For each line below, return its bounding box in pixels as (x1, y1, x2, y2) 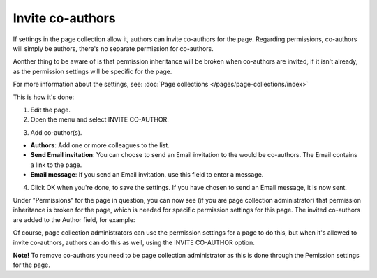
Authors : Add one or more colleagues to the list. (30, 141, 170, 149)
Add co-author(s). (30, 128, 82, 136)
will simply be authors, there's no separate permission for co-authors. (13, 44, 214, 52)
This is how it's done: (13, 93, 75, 101)
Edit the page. (30, 105, 71, 114)
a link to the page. (30, 161, 82, 169)
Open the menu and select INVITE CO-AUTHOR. (30, 115, 169, 124)
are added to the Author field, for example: (13, 215, 135, 224)
